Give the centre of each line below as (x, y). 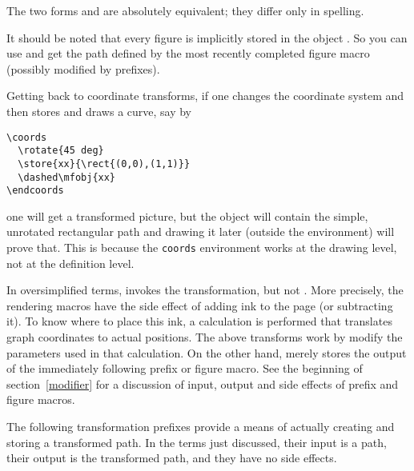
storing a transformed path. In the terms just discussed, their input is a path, (197, 442)
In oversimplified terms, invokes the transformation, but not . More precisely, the (205, 290)
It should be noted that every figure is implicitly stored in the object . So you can (207, 37)
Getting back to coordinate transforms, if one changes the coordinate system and (205, 96)
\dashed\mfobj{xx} (67, 177)
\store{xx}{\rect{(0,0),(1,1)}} (104, 164)
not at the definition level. (70, 263)
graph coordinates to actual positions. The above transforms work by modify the (205, 337)
